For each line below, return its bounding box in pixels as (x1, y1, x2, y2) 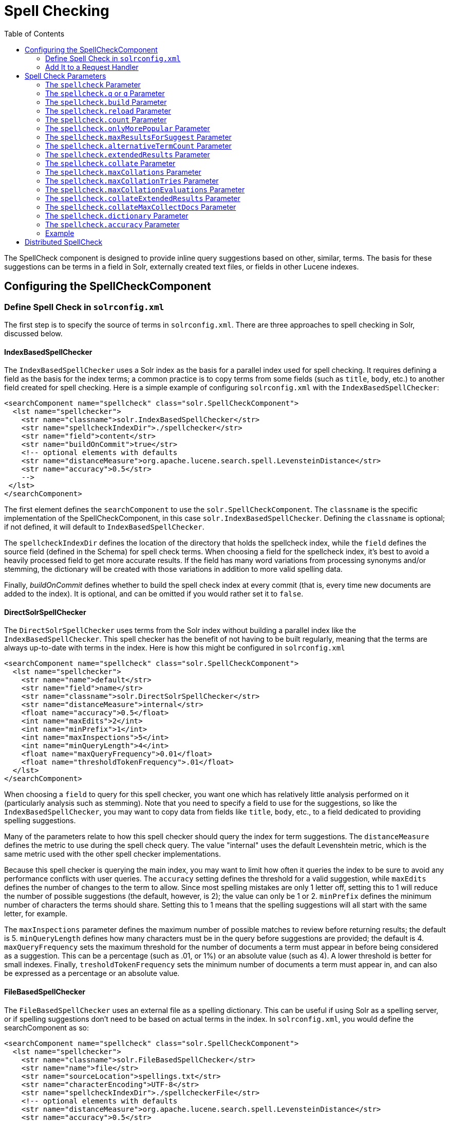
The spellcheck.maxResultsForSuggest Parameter (45, 132, 232, 141)
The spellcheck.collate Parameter (45, 158, 176, 168)
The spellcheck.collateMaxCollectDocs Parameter (45, 202, 236, 211)
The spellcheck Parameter (45, 80, 141, 89)
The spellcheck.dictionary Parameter (45, 211, 189, 220)
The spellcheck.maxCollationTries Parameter (45, 176, 219, 185)
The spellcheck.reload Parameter (45, 106, 171, 115)
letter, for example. (4, 909, 68, 918)
